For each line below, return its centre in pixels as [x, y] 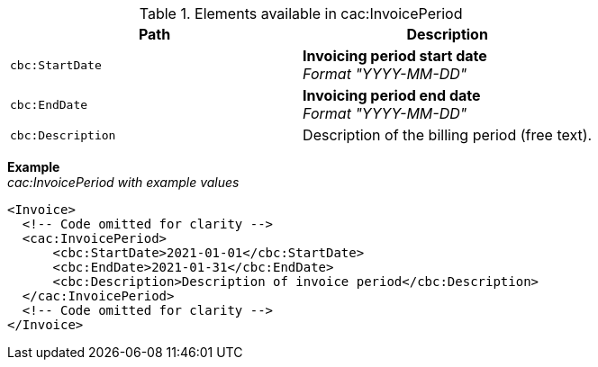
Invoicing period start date [395, 56]
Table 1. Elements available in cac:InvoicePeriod [301, 13]
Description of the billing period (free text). [448, 135]
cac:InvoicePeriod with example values [123, 182]
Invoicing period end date [392, 95]
